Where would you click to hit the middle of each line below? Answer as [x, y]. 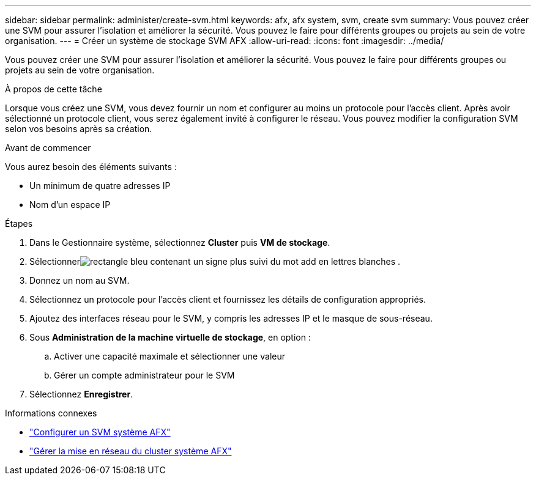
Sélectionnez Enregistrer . [81, 394]
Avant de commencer [48, 148]
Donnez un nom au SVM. [80, 280]
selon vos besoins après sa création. [79, 129]
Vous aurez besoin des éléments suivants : [91, 167]
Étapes [19, 223]
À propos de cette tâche [54, 89]
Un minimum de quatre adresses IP [100, 186]
